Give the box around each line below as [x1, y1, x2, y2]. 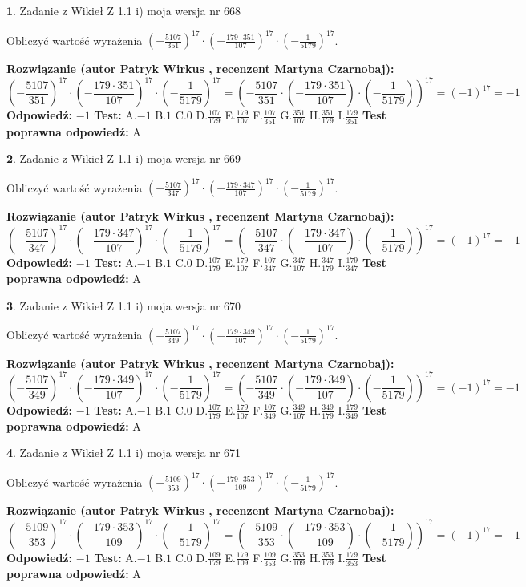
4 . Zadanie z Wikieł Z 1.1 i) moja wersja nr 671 [6, 444, 241, 461]
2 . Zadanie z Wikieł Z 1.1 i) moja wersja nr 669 [6, 150, 241, 167]
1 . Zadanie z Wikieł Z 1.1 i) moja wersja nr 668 [6, 2, 241, 18]
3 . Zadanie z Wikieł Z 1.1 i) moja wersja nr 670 [6, 297, 241, 314]
